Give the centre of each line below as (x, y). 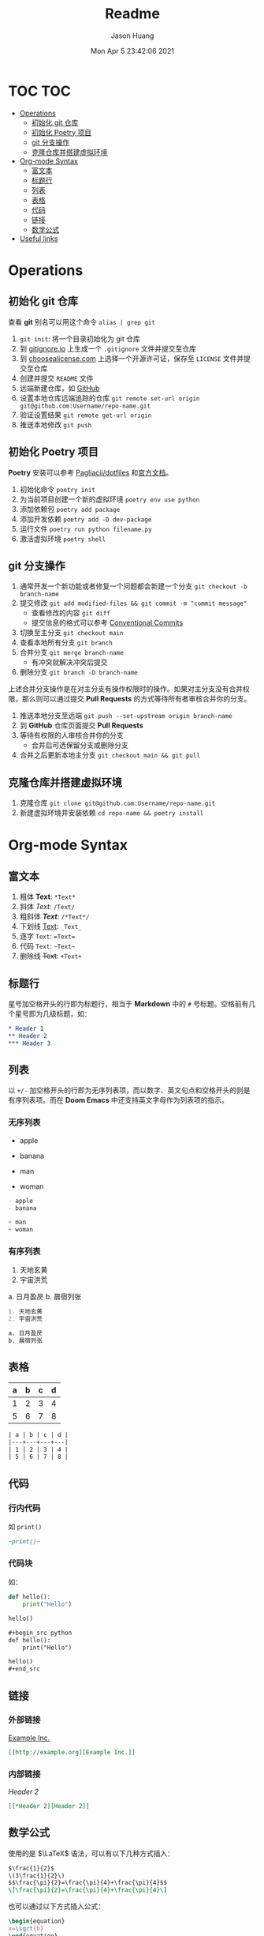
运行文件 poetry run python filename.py (86, 528)
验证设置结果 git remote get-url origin (86, 415)
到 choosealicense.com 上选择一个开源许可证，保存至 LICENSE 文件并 (132, 358)
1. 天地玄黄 (26, 1312)
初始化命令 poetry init (58, 489)
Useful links (39, 239)
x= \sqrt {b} (26, 1929)
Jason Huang (132, 36)
